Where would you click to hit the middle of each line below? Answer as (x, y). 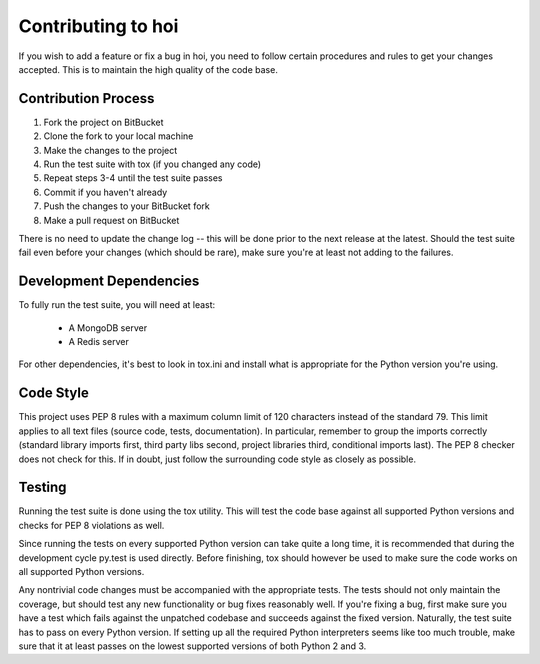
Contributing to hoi (98, 26)
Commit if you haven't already (105, 192)
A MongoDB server (108, 327)
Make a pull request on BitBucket (111, 220)
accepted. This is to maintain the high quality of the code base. (148, 69)
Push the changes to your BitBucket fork (126, 206)
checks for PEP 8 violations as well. (91, 525)
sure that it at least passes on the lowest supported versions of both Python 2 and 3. (192, 646)
